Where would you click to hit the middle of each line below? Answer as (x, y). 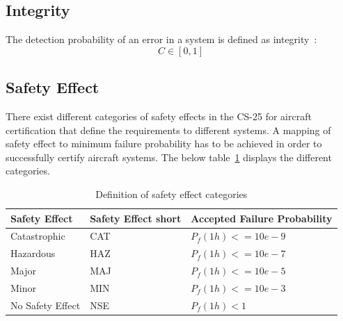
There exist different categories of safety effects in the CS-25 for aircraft (159, 116)
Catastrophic (38, 236)
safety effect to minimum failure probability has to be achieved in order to (164, 143)
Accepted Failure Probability (262, 218)
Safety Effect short (136, 218)
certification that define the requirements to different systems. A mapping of (168, 130)
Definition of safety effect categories (171, 194)
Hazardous (33, 253)
